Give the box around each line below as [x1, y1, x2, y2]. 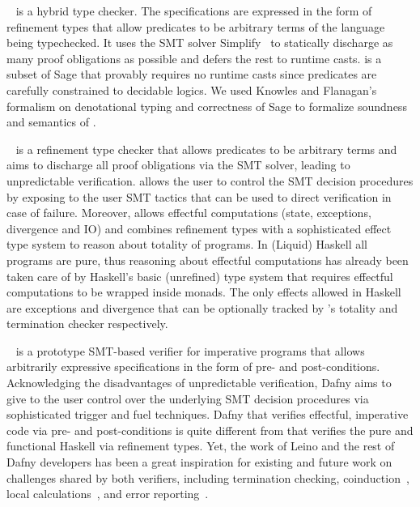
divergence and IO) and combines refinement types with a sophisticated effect [6, 219, 392, 236]
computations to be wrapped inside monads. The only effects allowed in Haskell [6, 283, 401, 300]
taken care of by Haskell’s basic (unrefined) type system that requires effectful [6, 267, 393, 284]
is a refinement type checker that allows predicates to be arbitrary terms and [15, 140, 397, 157]
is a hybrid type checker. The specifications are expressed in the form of [15, 2, 372, 19]
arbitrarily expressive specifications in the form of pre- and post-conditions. [6, 358, 380, 375]
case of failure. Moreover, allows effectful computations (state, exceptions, [6, 204, 371, 221]
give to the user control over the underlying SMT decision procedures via [6, 390, 369, 407]
